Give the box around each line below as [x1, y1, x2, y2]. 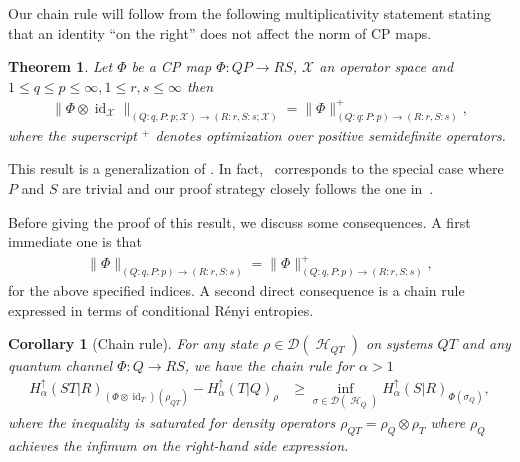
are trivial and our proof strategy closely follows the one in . [62, 177, 434, 198]
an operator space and [319, 56, 454, 77]
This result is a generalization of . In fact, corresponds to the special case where [8, 158, 504, 179]
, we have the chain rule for [184, 355, 355, 376]
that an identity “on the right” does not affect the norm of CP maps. [8, 22, 432, 43]
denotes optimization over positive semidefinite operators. [155, 124, 506, 145]
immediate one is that [8, 231, 142, 252]
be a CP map [131, 56, 212, 77]
